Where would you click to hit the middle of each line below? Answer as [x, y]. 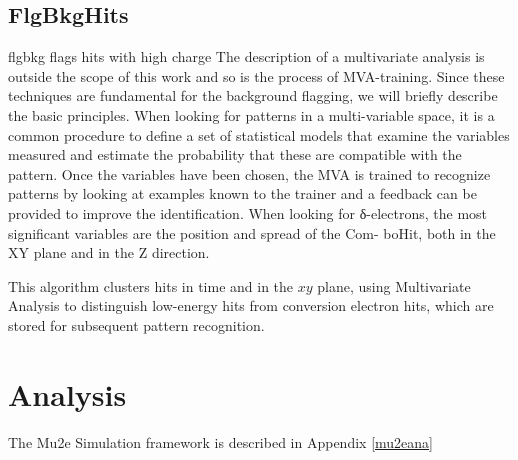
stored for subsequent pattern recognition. [136, 324]
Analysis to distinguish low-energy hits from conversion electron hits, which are [251, 305]
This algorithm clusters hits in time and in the [151, 285]
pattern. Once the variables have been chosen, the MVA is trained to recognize [249, 173]
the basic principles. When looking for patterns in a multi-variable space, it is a [251, 114]
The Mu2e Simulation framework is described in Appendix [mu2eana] [220, 441]
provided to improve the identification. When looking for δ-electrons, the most [248, 212]
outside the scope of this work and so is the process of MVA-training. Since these [256, 75]
